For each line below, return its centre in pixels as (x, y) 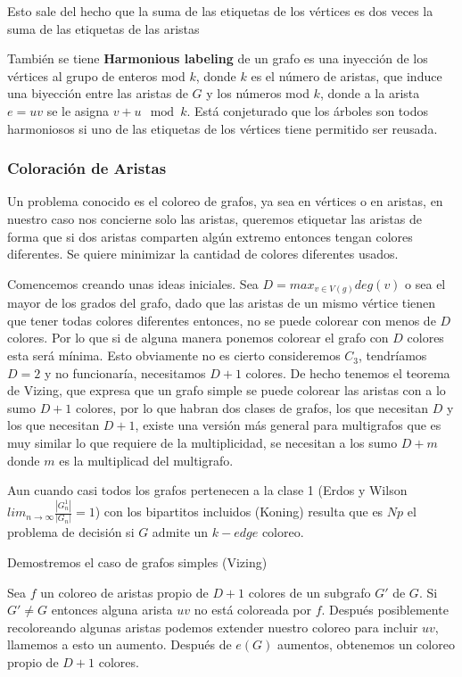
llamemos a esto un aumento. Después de (120, 644)
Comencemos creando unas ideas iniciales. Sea (133, 283)
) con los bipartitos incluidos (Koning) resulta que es (239, 512)
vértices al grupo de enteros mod (96, 75)
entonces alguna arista (112, 610)
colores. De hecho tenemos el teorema (348, 372)
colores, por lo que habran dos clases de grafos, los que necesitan (252, 407)
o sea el (425, 283)
